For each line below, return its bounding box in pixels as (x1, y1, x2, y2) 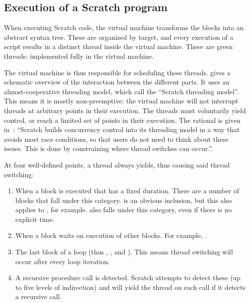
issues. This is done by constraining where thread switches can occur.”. (4, 143, 213, 153)
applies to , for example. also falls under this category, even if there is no (15, 204, 232, 215)
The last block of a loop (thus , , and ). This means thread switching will (15, 247, 233, 257)
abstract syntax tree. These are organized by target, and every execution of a (4, 32, 233, 42)
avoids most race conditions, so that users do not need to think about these (4, 134, 229, 144)
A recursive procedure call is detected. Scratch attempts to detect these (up (15, 272, 241, 283)
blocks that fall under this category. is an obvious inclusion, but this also (15, 195, 232, 205)
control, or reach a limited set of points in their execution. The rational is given (4, 115, 241, 125)
